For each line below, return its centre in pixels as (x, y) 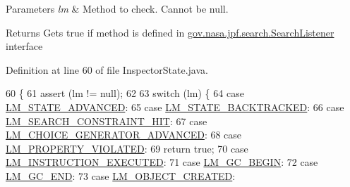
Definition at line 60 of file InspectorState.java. (107, 69)
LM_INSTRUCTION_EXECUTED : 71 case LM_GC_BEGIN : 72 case (162, 162)
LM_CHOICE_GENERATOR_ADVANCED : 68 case (124, 135)
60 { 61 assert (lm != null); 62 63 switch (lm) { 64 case (125, 93)
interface (24, 46)
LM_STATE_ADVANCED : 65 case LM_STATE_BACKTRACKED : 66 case (175, 107)
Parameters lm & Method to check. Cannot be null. (117, 8)
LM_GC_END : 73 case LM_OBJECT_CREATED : (121, 175)
